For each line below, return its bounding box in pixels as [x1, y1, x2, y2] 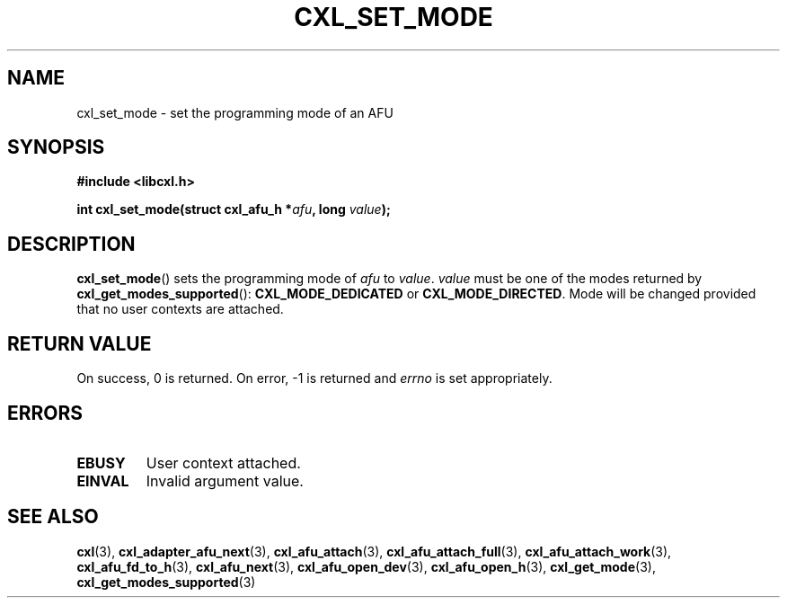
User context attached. [146, 453, 301, 472]
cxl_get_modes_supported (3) [76, 574, 256, 590]
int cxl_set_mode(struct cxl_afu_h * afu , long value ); [76, 201, 391, 218]
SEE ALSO [7, 505, 99, 529]
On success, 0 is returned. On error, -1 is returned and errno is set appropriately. [76, 370, 553, 387]
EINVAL [76, 471, 129, 490]
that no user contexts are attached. [76, 301, 284, 317]
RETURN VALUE [7, 332, 152, 355]
